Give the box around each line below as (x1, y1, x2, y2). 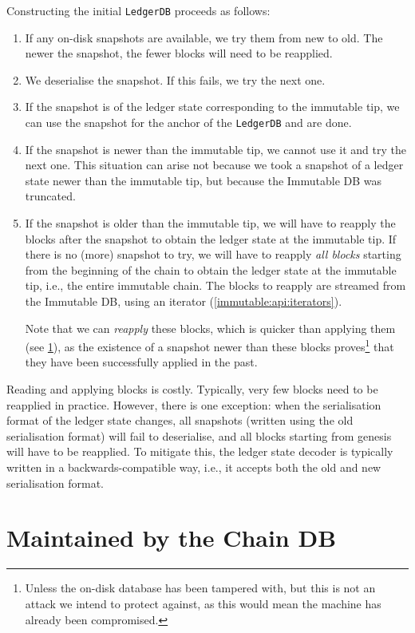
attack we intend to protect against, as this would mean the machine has (25, 595, 381, 611)
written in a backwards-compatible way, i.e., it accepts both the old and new (6, 459, 381, 476)
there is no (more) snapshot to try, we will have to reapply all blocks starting (25, 246, 401, 263)
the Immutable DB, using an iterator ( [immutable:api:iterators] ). (25, 293, 342, 310)
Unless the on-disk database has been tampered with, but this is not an (25, 580, 376, 596)
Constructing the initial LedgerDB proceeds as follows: (6, 2, 271, 18)
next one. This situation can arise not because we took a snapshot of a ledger (25, 156, 404, 173)
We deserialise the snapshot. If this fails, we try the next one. (25, 71, 326, 88)
